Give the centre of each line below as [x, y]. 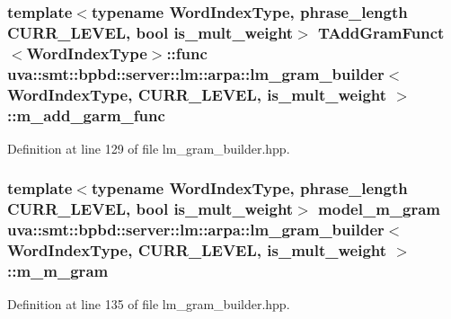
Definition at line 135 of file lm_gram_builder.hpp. [149, 304]
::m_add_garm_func [86, 115]
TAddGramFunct [381, 32]
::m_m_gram [58, 271]
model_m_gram [380, 209]
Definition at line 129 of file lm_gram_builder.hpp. [149, 148]
